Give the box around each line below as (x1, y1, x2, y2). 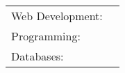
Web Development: (11, 8, 103, 24)
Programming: (11, 28, 81, 44)
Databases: (11, 48, 64, 64)
